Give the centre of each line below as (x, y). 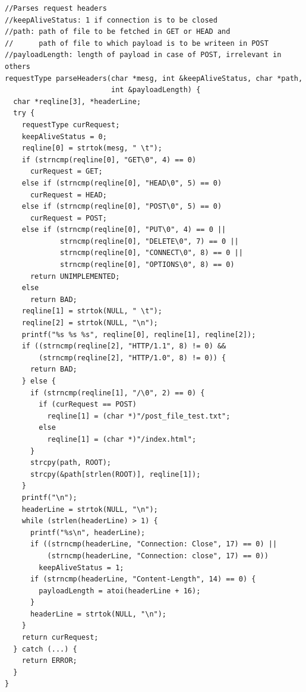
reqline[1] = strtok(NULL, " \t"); (92, 311)
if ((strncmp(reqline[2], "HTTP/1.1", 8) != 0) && (124, 346)
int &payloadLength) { (156, 90)
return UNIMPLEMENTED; (75, 276)
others (18, 66)
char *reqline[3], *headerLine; (77, 101)
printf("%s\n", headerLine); (88, 532)
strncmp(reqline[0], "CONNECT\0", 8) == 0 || (152, 253)
